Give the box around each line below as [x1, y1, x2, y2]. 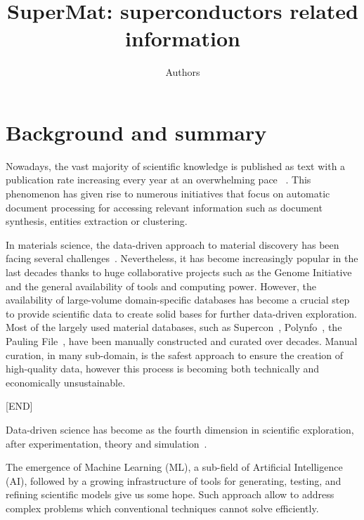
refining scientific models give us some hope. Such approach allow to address [6, 487, 334, 502]
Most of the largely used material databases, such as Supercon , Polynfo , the [6, 320, 342, 334]
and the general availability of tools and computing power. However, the [6, 278, 316, 293]
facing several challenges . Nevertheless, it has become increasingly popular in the [6, 251, 358, 266]
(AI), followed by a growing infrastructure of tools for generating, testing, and [6, 473, 342, 488]
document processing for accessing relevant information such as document [6, 200, 323, 214]
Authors [165, 65, 200, 79]
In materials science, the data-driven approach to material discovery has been [6, 237, 339, 252]
